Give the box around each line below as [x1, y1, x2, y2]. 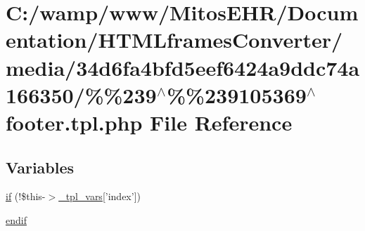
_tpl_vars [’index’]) [58, 189, 141, 204]
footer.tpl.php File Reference [6, 107, 293, 136]
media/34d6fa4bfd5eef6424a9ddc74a [6, 53, 360, 81]
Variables [6, 156, 75, 178]
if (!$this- [6, 189, 46, 204]
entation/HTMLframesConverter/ [6, 25, 343, 54]
